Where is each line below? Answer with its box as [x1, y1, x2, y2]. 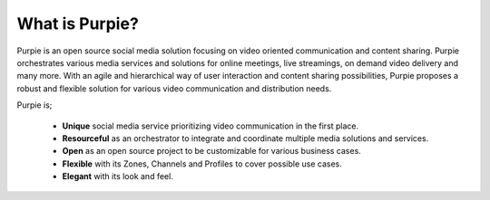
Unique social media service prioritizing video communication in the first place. [62, 120, 359, 131]
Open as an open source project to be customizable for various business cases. [62, 146, 362, 157]
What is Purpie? [16, 14, 140, 33]
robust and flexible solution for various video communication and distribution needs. [16, 82, 332, 94]
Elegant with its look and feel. [62, 171, 174, 182]
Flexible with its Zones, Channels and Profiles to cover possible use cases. [62, 158, 342, 169]
